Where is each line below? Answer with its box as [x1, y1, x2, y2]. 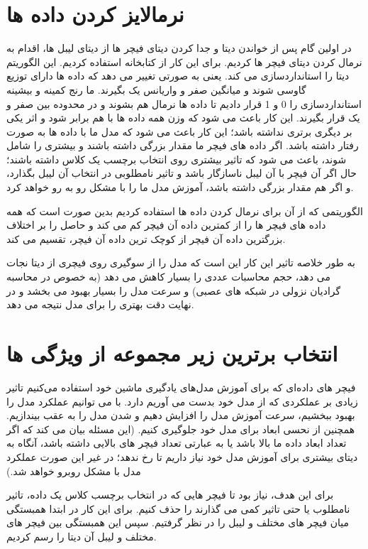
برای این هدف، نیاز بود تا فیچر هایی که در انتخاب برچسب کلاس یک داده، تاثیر [6, 487, 334, 502]
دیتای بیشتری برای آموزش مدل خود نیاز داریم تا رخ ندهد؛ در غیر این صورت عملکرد [6, 449, 358, 464]
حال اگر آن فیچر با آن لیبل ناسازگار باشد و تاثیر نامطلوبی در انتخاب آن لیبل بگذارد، [6, 165, 357, 180]
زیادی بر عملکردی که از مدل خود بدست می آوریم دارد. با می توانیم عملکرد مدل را [6, 393, 358, 408]
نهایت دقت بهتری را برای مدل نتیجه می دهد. [6, 297, 194, 312]
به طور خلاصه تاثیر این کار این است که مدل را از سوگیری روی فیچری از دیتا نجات [6, 255, 355, 270]
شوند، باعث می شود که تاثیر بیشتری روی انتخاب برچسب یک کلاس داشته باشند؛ [6, 151, 347, 166]
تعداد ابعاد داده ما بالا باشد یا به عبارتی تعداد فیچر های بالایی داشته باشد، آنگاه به [6, 435, 347, 450]
